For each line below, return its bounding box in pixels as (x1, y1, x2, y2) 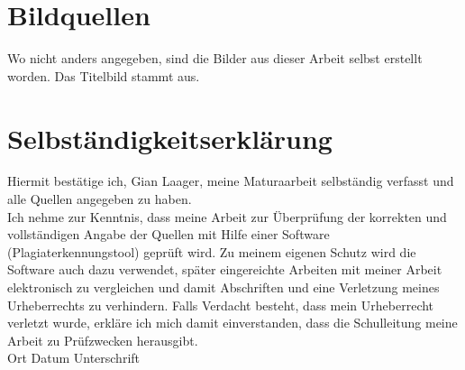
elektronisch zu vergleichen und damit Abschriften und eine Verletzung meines (7, 278, 440, 296)
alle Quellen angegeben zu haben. (7, 190, 192, 208)
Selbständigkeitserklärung (7, 119, 333, 156)
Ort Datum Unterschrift (7, 348, 141, 367)
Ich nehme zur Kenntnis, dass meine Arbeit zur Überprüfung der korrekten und (7, 207, 447, 226)
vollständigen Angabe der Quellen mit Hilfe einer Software (7, 225, 330, 244)
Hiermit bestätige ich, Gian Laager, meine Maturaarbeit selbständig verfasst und (7, 171, 454, 190)
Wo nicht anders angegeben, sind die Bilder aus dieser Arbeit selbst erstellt (7, 49, 423, 68)
